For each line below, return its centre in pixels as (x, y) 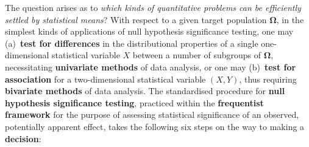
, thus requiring (268, 79)
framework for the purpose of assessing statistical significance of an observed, (152, 115)
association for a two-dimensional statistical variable (105, 79)
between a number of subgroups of (197, 55)
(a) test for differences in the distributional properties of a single (132, 43)
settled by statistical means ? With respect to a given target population (136, 19)
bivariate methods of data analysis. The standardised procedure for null (145, 91)
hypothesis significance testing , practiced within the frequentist (134, 102)
